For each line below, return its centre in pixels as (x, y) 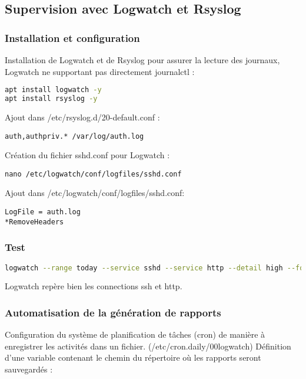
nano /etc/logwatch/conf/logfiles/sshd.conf (93, 174)
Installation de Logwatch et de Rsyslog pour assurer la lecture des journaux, (142, 60)
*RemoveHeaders (34, 222)
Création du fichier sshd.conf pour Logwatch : (87, 155)
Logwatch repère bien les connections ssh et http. (94, 286)
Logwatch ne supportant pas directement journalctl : (100, 71)
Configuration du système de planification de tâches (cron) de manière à (135, 334)
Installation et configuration (72, 37)
